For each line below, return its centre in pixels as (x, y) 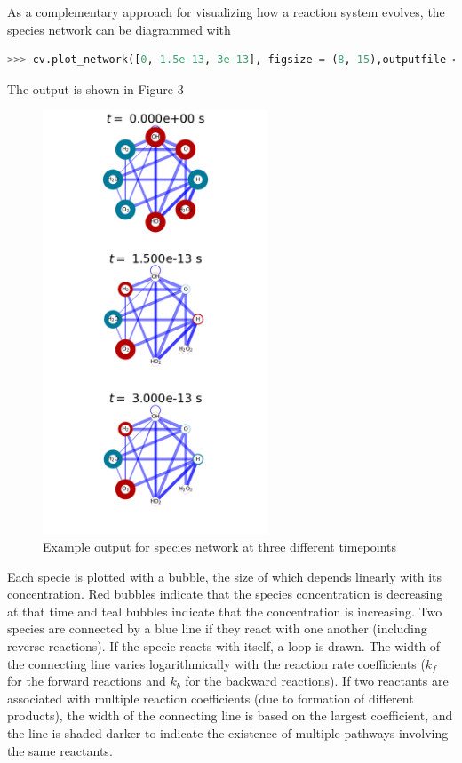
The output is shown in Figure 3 (96, 88)
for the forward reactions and (87, 681)
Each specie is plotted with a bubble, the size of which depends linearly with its (225, 576)
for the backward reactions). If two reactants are (317, 681)
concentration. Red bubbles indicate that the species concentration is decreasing (225, 594)
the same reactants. (60, 750)
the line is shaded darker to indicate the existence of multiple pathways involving (228, 733)
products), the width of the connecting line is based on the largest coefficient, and (230, 715)
